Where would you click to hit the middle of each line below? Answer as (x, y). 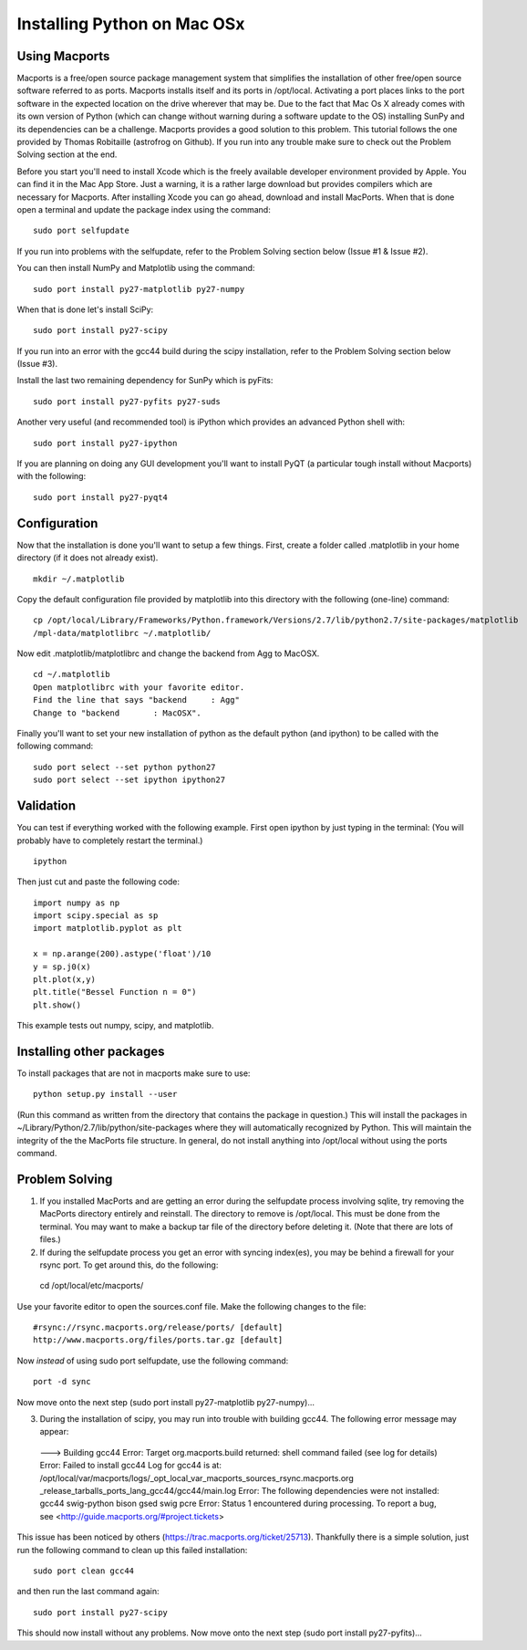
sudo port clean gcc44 (84, 1571)
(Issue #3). (37, 364)
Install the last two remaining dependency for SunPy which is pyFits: (145, 381)
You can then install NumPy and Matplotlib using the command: (136, 268)
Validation (46, 806)
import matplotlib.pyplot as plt (108, 928)
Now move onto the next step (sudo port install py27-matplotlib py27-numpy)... (165, 1402)
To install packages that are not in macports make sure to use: (134, 1073)
